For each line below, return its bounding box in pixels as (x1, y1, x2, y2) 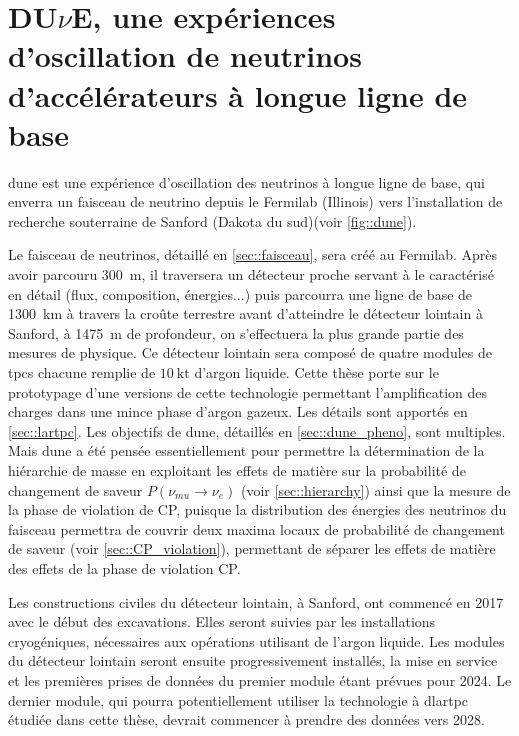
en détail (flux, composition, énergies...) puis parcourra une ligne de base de (8, 283, 473, 304)
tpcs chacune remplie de (8, 362, 156, 383)
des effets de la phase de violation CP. (8, 557, 241, 578)
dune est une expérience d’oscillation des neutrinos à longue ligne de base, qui (8, 171, 485, 192)
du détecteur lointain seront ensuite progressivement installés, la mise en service (8, 650, 498, 671)
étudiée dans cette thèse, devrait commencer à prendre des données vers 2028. (8, 709, 485, 730)
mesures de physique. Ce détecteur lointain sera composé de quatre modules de (8, 342, 492, 363)
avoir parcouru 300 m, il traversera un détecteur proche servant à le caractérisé (8, 264, 494, 285)
